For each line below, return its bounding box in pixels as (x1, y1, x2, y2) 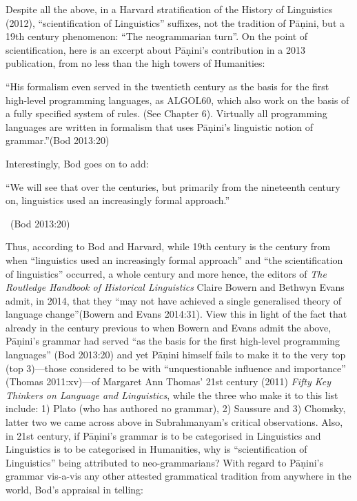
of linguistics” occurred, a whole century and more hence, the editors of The (6, 266, 327, 280)
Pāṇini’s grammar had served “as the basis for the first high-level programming (6, 334, 340, 348)
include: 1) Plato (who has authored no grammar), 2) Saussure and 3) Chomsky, (6, 401, 346, 416)
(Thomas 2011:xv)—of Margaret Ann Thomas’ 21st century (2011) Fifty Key (6, 374, 331, 389)
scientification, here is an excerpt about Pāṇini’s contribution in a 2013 (6, 42, 305, 57)
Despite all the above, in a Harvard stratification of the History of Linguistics (6, 2, 333, 16)
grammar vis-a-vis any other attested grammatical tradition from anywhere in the (6, 469, 351, 483)
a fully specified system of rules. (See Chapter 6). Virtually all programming (6, 106, 327, 121)
